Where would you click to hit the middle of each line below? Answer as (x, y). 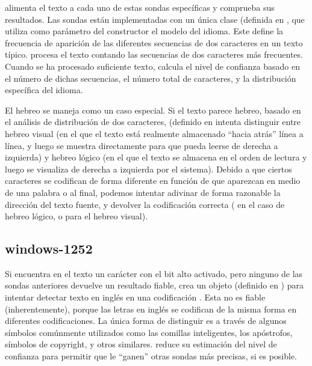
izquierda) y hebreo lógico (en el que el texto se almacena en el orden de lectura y (156, 157)
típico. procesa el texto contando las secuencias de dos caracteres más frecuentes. (154, 54)
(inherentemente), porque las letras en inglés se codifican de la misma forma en (151, 309)
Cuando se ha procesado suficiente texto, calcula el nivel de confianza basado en (152, 66)
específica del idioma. (44, 90)
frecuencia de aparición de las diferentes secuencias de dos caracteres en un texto (154, 42)
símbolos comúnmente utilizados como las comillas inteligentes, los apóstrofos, (149, 332)
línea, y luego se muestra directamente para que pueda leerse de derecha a (142, 145)
